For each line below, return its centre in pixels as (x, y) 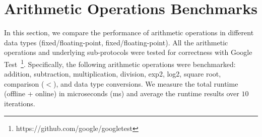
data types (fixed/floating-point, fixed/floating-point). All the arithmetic (116, 42)
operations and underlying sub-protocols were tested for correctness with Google (128, 52)
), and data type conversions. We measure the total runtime (146, 83)
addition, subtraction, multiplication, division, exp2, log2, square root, (113, 74)
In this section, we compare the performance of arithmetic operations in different (129, 32)
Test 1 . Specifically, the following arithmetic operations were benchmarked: (120, 63)
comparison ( (24, 83)
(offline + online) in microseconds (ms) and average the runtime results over (122, 93)
